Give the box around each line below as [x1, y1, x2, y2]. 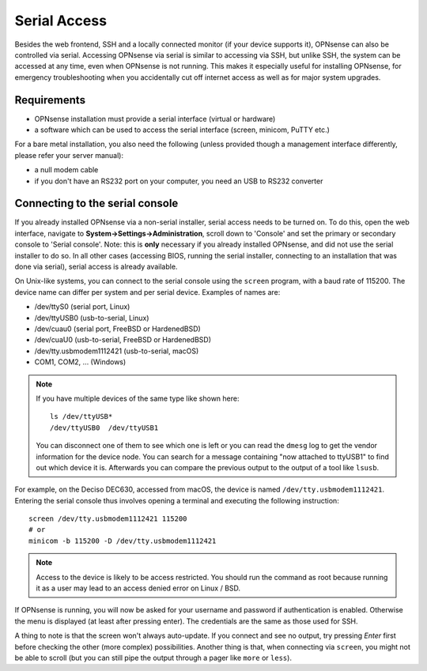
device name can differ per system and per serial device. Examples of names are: [14, 287, 281, 296]
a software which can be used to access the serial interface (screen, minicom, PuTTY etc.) [34, 125, 330, 134]
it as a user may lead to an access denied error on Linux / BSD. [36, 583, 241, 593]
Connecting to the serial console [14, 197, 179, 210]
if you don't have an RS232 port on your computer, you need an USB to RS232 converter [34, 176, 323, 186]
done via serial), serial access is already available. [14, 262, 178, 272]
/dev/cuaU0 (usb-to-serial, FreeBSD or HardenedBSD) [34, 335, 211, 345]
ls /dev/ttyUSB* [50, 412, 113, 421]
